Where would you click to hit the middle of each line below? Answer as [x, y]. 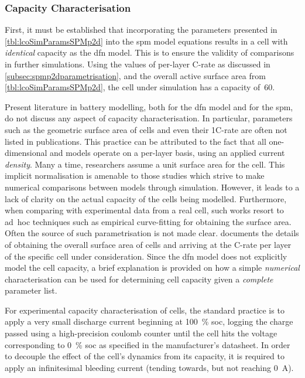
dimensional [26, 153]
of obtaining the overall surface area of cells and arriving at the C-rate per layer [148, 244]
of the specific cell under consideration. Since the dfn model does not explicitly [146, 256]
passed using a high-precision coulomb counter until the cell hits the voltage [141, 333]
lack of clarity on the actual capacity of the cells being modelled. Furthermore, [146, 198]
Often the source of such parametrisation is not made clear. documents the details [152, 233]
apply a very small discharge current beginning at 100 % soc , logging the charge [149, 321]
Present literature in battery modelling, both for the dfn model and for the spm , [149, 106]
